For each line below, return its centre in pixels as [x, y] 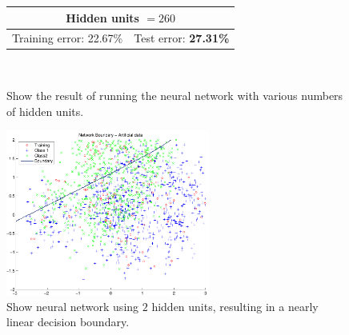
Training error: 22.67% [68, 38]
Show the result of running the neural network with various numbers [175, 96]
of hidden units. [45, 111]
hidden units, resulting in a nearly [235, 306]
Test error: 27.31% [182, 38]
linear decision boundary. [68, 322]
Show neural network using [73, 306]
